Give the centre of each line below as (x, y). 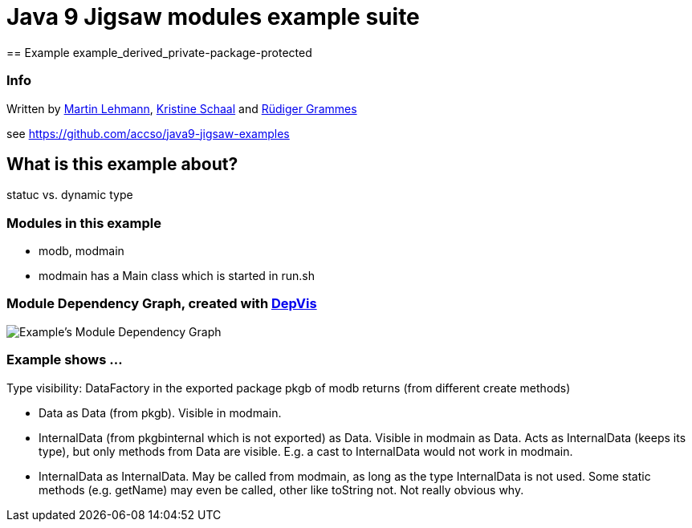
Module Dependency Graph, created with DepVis (162, 304)
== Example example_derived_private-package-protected (159, 52)
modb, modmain (81, 251)
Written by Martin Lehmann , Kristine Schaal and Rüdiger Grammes (182, 108)
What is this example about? (122, 164)
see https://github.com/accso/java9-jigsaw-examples (148, 133)
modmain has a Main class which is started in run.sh (177, 276)
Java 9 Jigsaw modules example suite (213, 17)
